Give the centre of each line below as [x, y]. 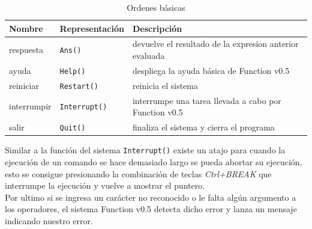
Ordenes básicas [156, 7]
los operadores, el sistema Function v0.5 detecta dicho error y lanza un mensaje [151, 209]
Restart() [79, 86]
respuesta [26, 50]
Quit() [73, 128]
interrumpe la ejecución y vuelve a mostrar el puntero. [105, 185]
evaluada [148, 56]
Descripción [157, 28]
